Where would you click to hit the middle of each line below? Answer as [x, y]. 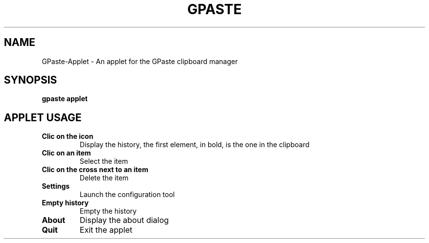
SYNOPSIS [31, 80]
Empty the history [108, 211]
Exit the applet [106, 230]
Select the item [104, 161]
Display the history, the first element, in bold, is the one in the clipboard [194, 145]
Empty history [65, 203]
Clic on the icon [68, 136]
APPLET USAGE [43, 117]
